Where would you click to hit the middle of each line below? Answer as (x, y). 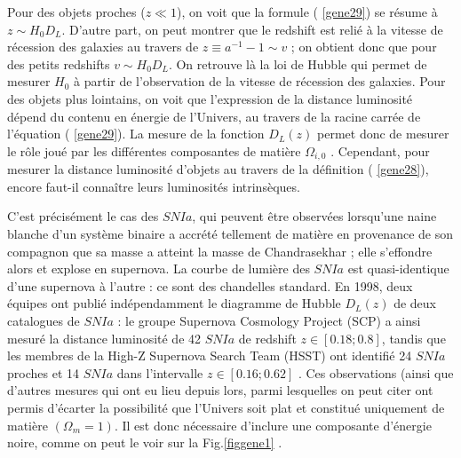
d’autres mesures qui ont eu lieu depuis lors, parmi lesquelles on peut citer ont (220, 390)
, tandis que (413, 338)
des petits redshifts (59, 63)
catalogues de (44, 320)
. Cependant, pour (380, 150)
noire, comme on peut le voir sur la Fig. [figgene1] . (145, 442)
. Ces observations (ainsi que (376, 372)
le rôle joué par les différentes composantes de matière (154, 150)
